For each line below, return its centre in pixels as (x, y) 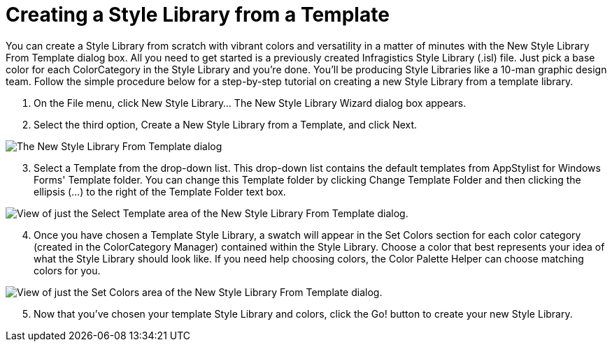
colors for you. (67, 270)
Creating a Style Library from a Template (198, 15)
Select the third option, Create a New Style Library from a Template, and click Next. (226, 124)
